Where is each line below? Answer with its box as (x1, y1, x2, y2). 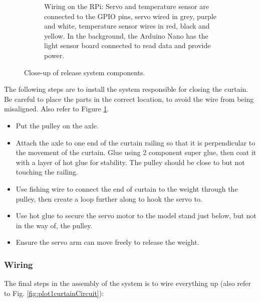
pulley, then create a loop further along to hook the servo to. (16, 193, 202, 204)
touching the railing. (16, 167, 78, 177)
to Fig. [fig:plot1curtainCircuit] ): (4, 287, 104, 298)
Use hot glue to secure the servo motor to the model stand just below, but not (16, 210, 256, 221)
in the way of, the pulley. (16, 220, 93, 230)
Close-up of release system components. (24, 67, 145, 77)
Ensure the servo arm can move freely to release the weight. (16, 237, 199, 247)
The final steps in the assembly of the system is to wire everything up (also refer (4, 278, 251, 288)
